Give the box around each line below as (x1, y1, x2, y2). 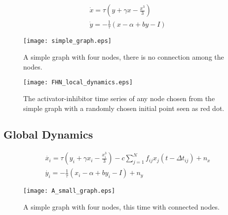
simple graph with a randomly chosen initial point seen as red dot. (23, 103, 225, 113)
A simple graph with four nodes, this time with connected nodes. (23, 202, 220, 212)
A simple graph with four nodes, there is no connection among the (23, 52, 224, 62)
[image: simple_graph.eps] (23, 37, 112, 45)
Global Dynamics (3, 127, 93, 142)
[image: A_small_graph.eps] (23, 187, 115, 195)
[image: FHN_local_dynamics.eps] (23, 79, 133, 86)
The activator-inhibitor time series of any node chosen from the (23, 93, 215, 103)
